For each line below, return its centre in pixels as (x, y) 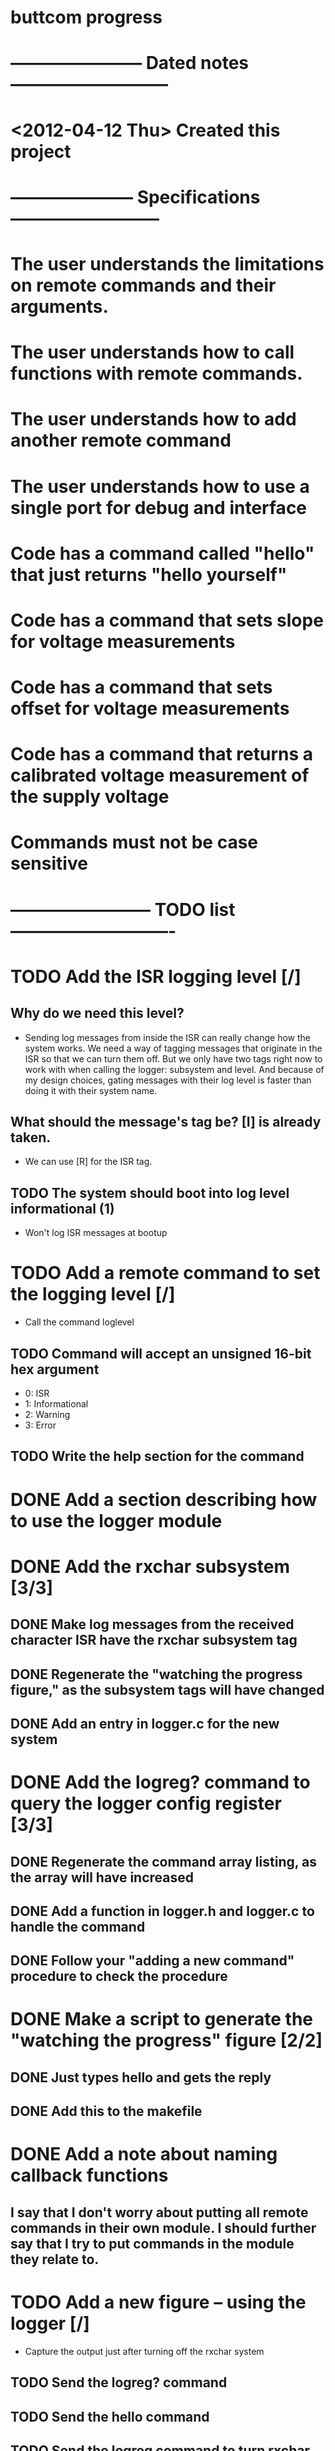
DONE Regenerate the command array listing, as (164, 1861)
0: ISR (37, 1393)
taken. (31, 1137)
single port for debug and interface (159, 507)
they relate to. (55, 2259)
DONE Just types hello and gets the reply (141, 2077)
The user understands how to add (153, 419)
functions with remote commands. (156, 373)
